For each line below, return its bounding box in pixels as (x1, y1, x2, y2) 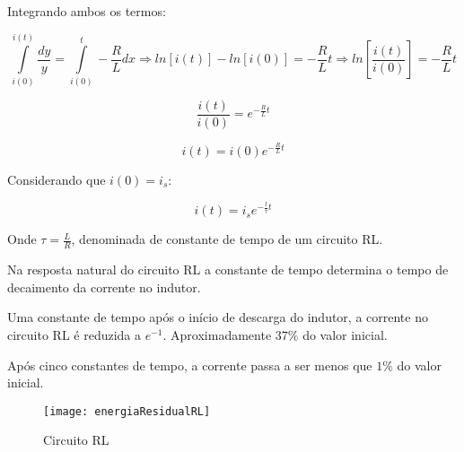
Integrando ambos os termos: (7, 2, 166, 20)
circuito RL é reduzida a (7, 325, 142, 343)
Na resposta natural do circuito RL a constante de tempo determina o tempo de (7, 260, 449, 279)
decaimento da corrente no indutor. (7, 277, 201, 296)
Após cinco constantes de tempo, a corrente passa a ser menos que (7, 355, 372, 374)
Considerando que (7, 169, 106, 188)
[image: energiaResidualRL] (43, 404, 211, 418)
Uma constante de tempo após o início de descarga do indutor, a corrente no (7, 308, 428, 326)
